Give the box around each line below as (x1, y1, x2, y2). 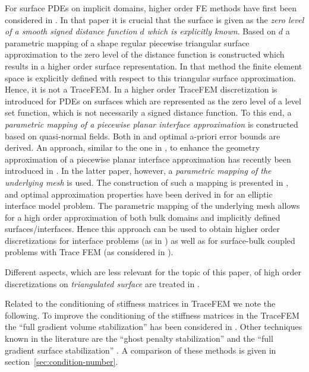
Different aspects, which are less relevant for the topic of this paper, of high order (5, 266, 301, 278)
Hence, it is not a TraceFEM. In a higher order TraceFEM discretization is (5, 83, 278, 96)
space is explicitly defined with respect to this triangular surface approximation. (5, 71, 296, 84)
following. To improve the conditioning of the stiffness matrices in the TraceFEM (5, 309, 299, 321)
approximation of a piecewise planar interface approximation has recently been (5, 152, 291, 165)
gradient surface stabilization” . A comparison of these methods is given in (5, 344, 276, 356)
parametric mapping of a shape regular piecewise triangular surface (5, 36, 250, 49)
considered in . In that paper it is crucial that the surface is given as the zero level (5, 13, 304, 26)
